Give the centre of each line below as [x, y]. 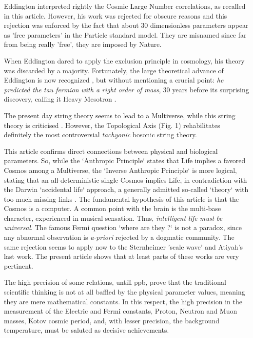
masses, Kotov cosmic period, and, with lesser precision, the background [112, 320]
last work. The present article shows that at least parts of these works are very [122, 256]
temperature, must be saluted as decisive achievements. [87, 330]
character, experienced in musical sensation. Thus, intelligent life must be [113, 218]
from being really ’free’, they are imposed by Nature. [83, 44]
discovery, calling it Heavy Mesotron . [60, 99]
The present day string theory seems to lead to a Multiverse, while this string [120, 115]
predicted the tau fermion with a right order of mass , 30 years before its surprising [126, 89]
